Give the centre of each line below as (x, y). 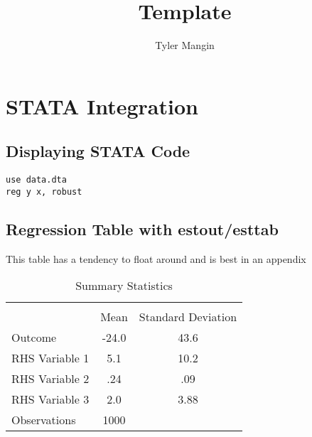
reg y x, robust (44, 191)
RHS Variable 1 (50, 358)
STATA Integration (102, 106)
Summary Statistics (124, 286)
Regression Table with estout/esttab (142, 228)
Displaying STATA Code (98, 151)
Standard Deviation (188, 317)
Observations (44, 420)
